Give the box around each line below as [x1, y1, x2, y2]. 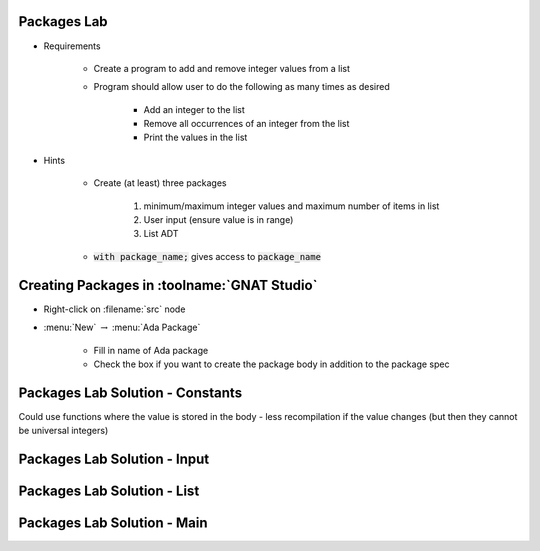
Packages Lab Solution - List [18, 483, 200, 500]
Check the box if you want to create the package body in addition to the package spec [93, 358, 450, 370]
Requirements [43, 40, 101, 52]
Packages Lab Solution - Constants [18, 384, 243, 401]
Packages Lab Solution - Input [18, 451, 210, 467]
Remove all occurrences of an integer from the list [143, 118, 350, 130]
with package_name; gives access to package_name [93, 250, 322, 262]
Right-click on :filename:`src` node [43, 303, 186, 315]
